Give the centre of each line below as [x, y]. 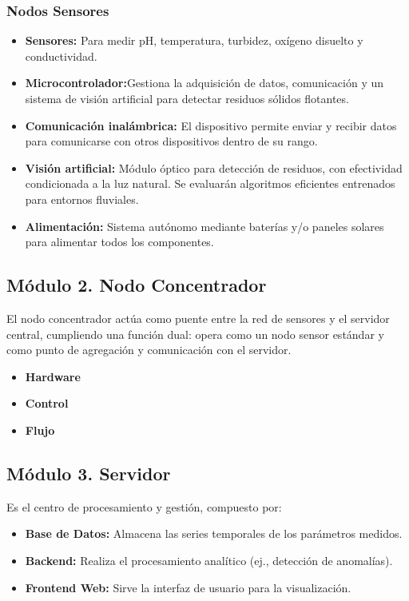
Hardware [53, 376]
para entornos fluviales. [82, 199]
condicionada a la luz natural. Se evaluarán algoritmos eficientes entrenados [210, 183]
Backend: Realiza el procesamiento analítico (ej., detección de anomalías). [209, 560]
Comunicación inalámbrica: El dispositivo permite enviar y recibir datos [211, 125]
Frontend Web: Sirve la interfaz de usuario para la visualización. [188, 587]
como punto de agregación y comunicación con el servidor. [149, 350]
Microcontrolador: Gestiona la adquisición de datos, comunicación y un [204, 83]
